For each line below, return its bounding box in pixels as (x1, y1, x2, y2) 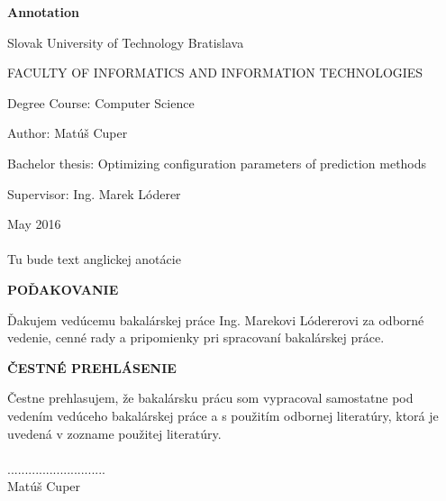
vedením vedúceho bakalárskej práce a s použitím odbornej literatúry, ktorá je (7, 405, 439, 424)
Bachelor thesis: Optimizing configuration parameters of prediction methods (7, 153, 427, 172)
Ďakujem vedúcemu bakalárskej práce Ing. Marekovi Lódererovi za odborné (7, 310, 424, 329)
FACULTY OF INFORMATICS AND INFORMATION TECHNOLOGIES (7, 63, 423, 82)
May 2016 (7, 214, 61, 233)
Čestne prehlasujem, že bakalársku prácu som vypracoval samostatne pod (7, 388, 414, 407)
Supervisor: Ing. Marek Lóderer (7, 184, 181, 203)
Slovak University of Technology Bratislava (7, 32, 244, 51)
